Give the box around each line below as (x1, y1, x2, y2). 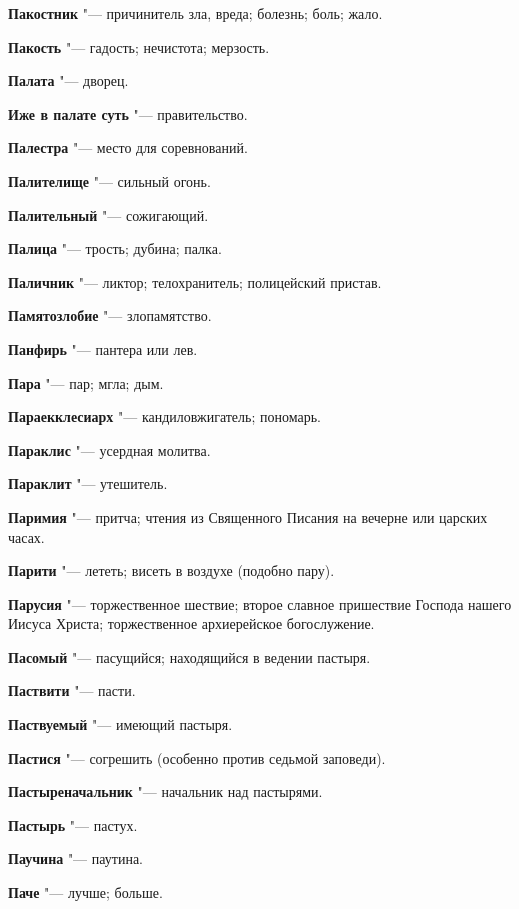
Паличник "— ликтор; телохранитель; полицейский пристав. (8, 271, 382, 292)
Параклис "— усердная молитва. (8, 439, 211, 460)
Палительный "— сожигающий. (8, 204, 209, 225)
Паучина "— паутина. (8, 848, 143, 869)
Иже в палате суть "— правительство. (8, 103, 248, 124)
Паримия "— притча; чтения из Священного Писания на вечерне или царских (8, 506, 488, 527)
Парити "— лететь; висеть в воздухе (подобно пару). (8, 560, 335, 581)
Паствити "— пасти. (8, 680, 136, 701)
